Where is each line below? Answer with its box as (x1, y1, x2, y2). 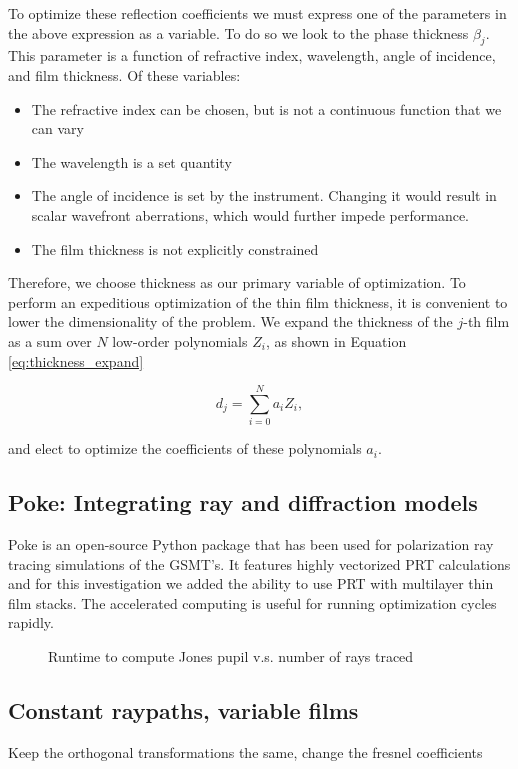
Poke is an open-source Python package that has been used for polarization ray (8, 534, 494, 555)
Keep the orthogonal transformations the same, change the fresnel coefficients (8, 741, 483, 762)
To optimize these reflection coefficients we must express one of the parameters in (8, 3, 507, 23)
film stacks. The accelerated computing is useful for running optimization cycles (8, 592, 497, 613)
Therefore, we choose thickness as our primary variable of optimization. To (8, 272, 466, 293)
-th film (463, 311, 510, 332)
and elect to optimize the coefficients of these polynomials (8, 438, 362, 459)
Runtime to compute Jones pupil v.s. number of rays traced (48, 646, 414, 666)
